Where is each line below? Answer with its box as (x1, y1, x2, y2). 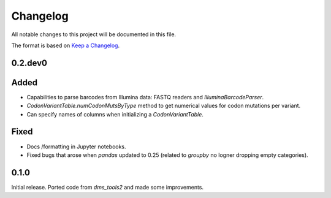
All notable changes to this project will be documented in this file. (11, 31, 177, 38)
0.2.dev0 (11, 58, 47, 68)
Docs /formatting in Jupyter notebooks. (26, 143, 126, 150)
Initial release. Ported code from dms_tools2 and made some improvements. (11, 183, 204, 191)
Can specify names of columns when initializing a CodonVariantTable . (26, 110, 204, 118)
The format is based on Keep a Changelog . (11, 42, 120, 49)
